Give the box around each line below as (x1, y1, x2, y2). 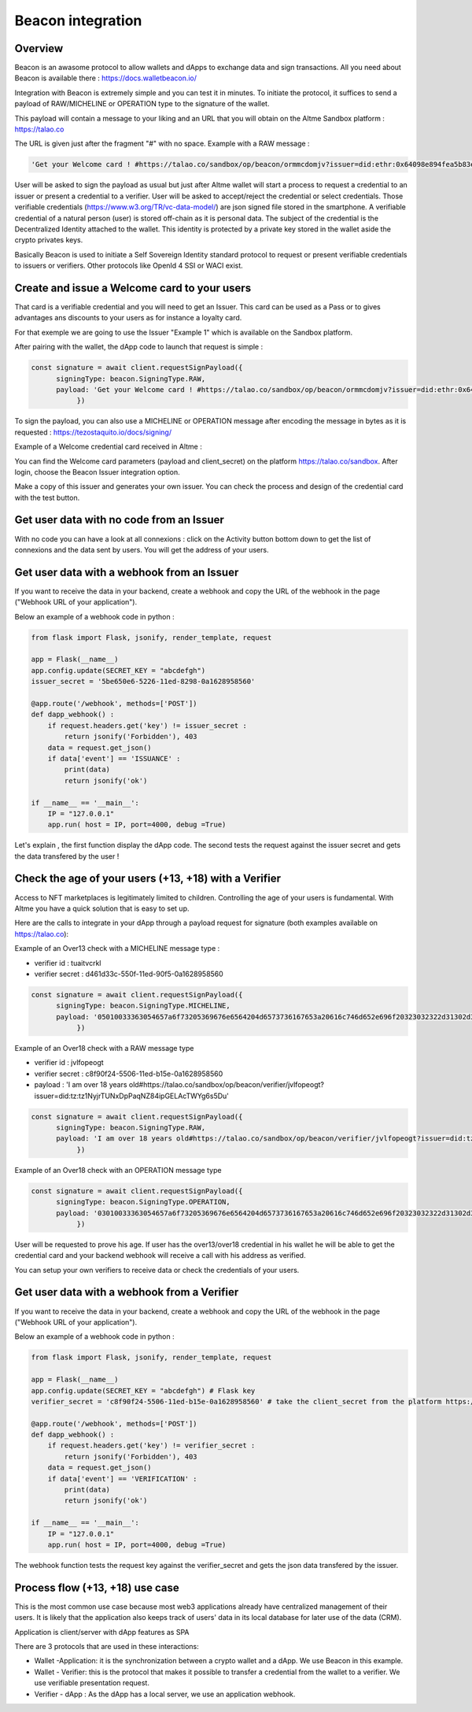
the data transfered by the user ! (14, 851, 120, 861)
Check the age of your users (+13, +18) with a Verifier (14, 872, 282, 886)
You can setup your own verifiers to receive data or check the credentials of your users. (14, 1265, 300, 1274)
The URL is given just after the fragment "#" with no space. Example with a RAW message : (14, 139, 310, 149)
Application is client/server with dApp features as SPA (14, 1627, 190, 1636)
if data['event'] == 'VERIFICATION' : (47, 1474, 197, 1483)
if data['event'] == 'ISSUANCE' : (47, 754, 181, 763)
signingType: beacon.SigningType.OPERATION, (56, 1197, 231, 1207)
